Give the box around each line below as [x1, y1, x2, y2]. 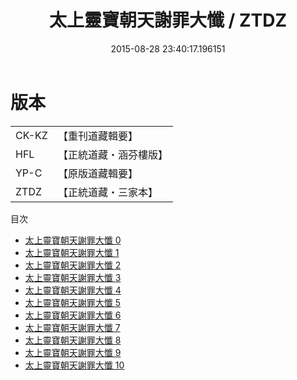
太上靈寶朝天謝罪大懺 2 [24, 259, 122, 271]
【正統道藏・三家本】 [57, 185, 158, 199]
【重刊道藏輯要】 [57, 129, 138, 143]
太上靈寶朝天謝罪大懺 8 [24, 334, 122, 346]
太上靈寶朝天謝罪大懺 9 [24, 346, 122, 358]
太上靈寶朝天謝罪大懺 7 [24, 321, 121, 333]
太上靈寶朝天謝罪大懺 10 [24, 359, 125, 371]
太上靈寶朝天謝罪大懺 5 [24, 296, 122, 308]
